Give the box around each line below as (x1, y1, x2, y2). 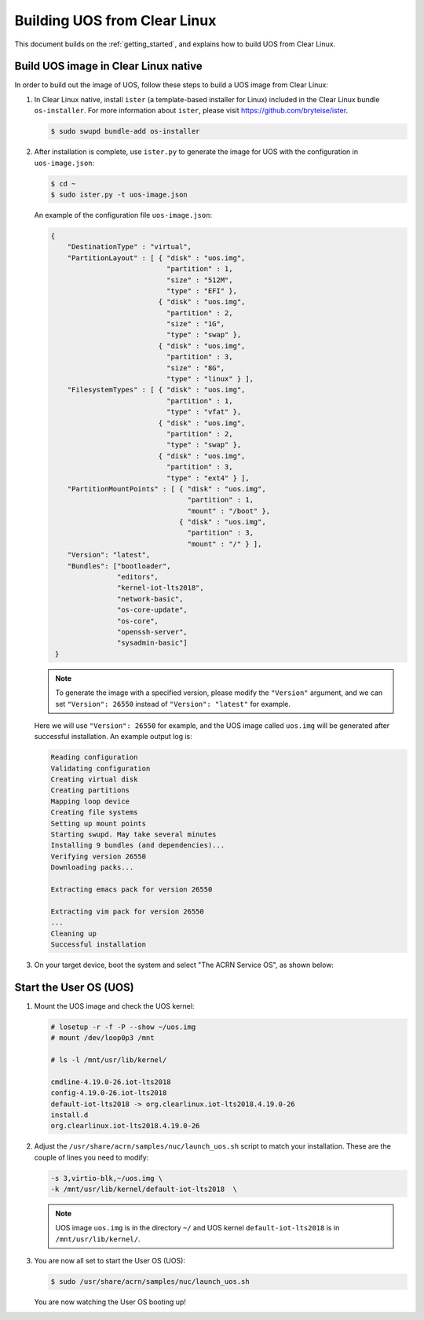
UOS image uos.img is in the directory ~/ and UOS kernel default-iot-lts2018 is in (55, 1223, 340, 1233)
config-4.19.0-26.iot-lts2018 (50, 1089, 167, 1098)
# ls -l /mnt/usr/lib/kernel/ (50, 1056, 167, 1064)
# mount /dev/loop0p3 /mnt (50, 1034, 155, 1042)
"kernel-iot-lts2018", (116, 583, 204, 593)
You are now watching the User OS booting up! (34, 1297, 186, 1307)
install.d (50, 1110, 89, 1120)
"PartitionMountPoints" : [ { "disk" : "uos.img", (67, 484, 266, 493)
